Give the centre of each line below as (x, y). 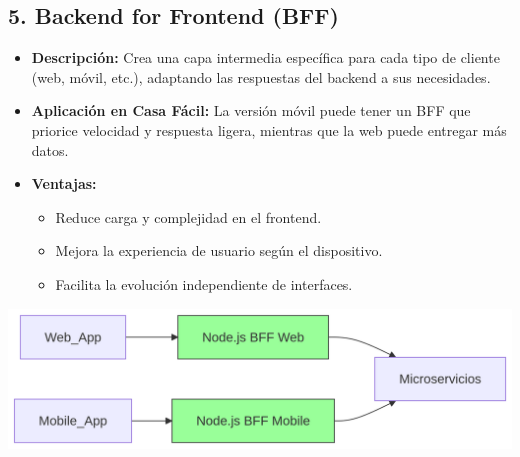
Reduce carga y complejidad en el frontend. (188, 216)
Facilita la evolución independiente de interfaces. (204, 283)
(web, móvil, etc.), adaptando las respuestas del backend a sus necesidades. (261, 76)
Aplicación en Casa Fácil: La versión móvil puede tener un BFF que (251, 110)
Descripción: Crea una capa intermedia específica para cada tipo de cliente (265, 57)
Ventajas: (64, 183)
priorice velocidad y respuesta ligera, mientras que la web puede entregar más (269, 129)
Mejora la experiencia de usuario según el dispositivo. (219, 250)
